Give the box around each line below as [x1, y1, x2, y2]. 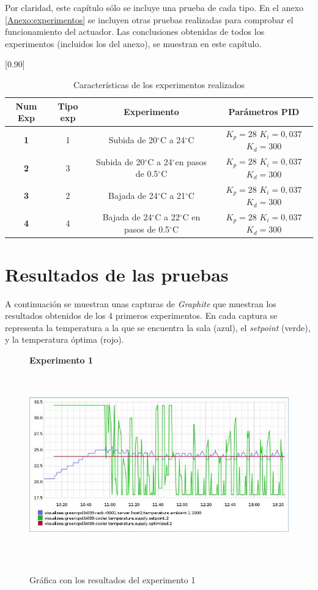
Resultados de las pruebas [5, 261, 229, 286]
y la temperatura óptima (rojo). [5, 333, 124, 346]
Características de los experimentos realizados [73, 78, 245, 91]
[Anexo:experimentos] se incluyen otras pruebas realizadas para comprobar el [5, 13, 294, 26]
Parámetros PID [228, 105, 300, 118]
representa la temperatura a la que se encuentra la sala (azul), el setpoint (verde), [5, 321, 311, 334]
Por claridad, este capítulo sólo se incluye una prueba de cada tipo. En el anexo [5, 1, 304, 13]
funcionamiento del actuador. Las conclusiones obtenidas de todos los [5, 25, 265, 38]
